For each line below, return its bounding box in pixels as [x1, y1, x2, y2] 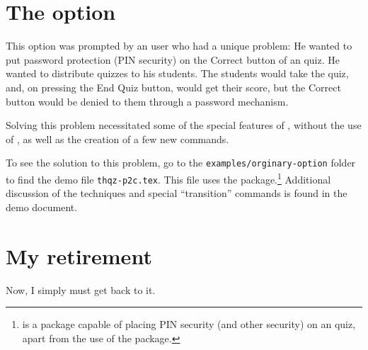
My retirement [6, 241, 152, 270]
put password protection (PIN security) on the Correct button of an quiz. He [6, 52, 340, 67]
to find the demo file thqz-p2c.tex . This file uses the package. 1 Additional [6, 169, 331, 186]
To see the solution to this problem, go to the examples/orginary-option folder [6, 155, 356, 170]
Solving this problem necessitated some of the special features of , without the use [6, 118, 362, 132]
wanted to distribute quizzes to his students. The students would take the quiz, [6, 66, 349, 81]
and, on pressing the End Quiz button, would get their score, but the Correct [6, 79, 341, 94]
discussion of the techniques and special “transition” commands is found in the [6, 186, 347, 201]
